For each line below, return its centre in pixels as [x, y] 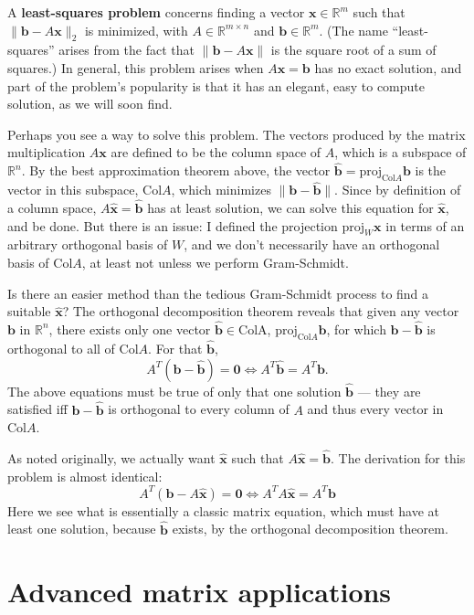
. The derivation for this [398, 458]
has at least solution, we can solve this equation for [290, 207]
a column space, [52, 207]
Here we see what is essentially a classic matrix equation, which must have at [224, 510]
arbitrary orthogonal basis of [88, 244]
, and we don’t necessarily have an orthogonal [312, 244]
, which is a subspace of [400, 152]
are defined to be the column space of [216, 152]
